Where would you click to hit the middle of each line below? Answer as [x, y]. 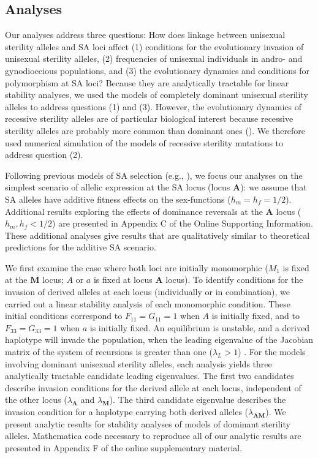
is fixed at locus [123, 280]
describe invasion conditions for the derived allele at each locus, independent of [153, 387]
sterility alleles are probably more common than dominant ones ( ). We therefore [155, 130]
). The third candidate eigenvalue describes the [198, 400]
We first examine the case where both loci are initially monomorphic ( [137, 267]
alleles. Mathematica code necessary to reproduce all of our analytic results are [153, 436]
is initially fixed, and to [256, 316]
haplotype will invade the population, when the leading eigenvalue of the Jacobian [159, 340]
